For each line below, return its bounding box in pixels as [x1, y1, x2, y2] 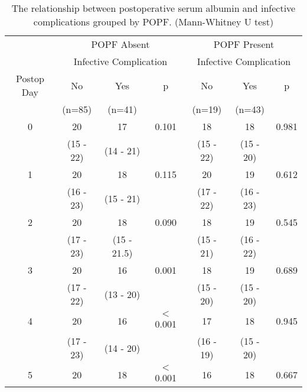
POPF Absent [91, 37, 150, 51]
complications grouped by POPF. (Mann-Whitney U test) [33, 15, 274, 28]
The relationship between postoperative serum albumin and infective [11, 1, 296, 15]
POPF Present [213, 37, 275, 51]
